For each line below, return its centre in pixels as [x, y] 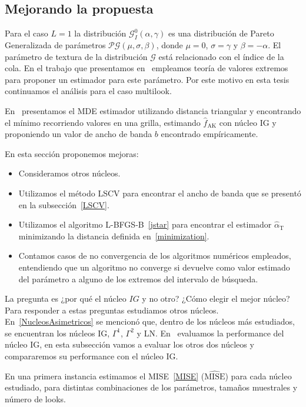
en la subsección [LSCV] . [64, 204]
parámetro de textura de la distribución [76, 56]
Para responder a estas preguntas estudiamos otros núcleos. [112, 310]
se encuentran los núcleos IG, [57, 333]
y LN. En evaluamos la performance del [210, 333]
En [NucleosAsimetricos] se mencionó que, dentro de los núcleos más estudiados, [150, 321]
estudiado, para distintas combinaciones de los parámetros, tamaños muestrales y [151, 387]
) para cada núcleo [258, 376]
